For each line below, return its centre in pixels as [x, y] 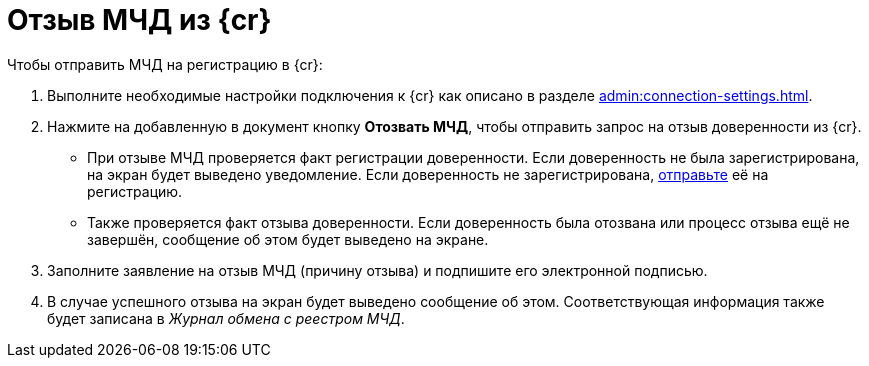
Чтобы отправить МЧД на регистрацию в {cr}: [165, 64]
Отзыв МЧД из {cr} [139, 20]
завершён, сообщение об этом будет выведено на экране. [288, 239]
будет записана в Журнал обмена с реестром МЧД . [226, 318]
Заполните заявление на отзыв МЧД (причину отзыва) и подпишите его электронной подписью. [377, 270]
